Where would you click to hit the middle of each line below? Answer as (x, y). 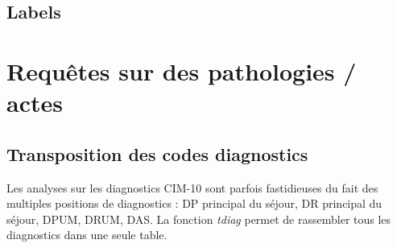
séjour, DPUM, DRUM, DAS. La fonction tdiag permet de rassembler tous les (199, 219)
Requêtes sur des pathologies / (182, 70)
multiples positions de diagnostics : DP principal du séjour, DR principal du (194, 203)
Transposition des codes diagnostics (157, 153)
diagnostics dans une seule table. (87, 235)
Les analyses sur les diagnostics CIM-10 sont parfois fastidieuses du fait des (192, 187)
